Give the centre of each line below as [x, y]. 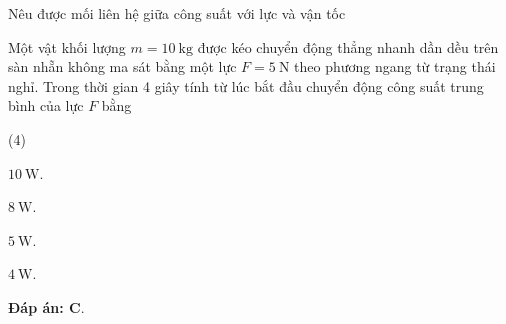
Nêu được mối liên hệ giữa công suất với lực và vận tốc [177, 13]
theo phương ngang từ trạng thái [395, 66]
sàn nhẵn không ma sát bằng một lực [122, 66]
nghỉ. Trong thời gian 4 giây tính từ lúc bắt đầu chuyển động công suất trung [246, 85]
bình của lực [46, 105]
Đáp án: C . [46, 306]
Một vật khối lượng [67, 46]
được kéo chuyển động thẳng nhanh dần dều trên [348, 46]
